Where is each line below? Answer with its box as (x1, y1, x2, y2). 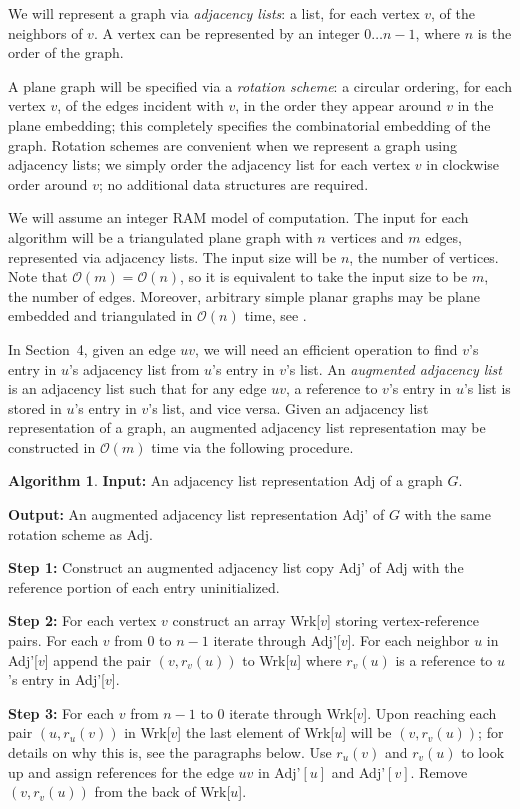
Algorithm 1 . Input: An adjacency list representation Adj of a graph (8, 470, 443, 491)
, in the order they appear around (235, 95, 442, 116)
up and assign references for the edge (8, 761, 234, 782)
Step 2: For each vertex (8, 610, 157, 631)
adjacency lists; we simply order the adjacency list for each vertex (8, 154, 411, 175)
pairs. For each (8, 630, 99, 651)
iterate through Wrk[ (229, 702, 357, 723)
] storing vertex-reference (327, 610, 479, 631)
